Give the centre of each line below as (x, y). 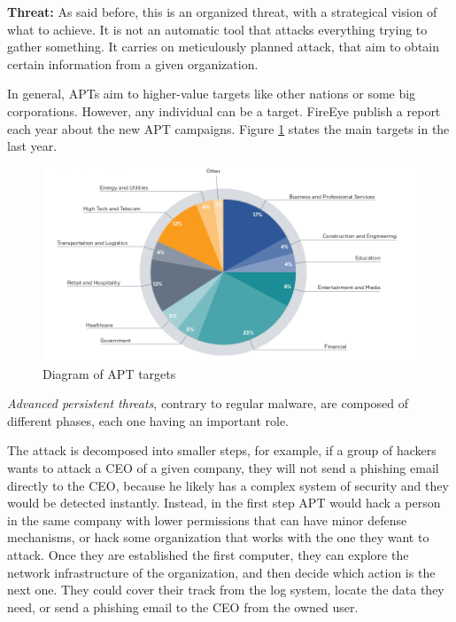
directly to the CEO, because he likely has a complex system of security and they (228, 485)
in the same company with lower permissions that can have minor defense (207, 520)
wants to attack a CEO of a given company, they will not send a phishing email (223, 467)
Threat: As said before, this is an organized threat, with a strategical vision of (222, 12)
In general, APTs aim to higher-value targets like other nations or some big (212, 94)
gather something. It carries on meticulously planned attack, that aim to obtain (224, 47)
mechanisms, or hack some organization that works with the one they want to (218, 537)
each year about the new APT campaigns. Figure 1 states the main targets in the (228, 128)
